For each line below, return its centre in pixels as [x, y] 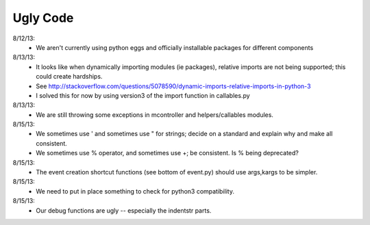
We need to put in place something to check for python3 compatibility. [135, 191]
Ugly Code [43, 18]
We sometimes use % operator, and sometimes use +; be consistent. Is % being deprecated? [168, 153]
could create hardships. [69, 77]
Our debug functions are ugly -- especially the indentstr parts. [124, 210]
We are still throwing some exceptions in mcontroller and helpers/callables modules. [155, 115]
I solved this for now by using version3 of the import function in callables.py [143, 95]
